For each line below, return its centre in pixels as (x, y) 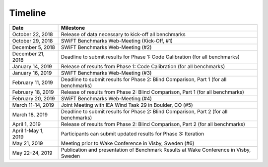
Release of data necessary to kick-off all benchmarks (123, 34)
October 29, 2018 (33, 41)
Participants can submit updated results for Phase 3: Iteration (133, 133)
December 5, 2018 (34, 47)
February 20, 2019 (33, 98)
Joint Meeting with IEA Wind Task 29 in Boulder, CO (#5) (127, 105)
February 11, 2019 (33, 83)
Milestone (73, 28)
